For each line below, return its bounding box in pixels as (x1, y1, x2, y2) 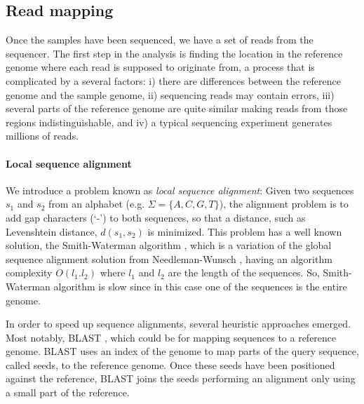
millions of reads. (6, 128, 79, 143)
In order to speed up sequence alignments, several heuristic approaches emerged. (6, 316, 351, 331)
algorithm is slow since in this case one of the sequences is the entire (53, 278, 347, 293)
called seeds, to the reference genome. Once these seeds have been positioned (6, 357, 335, 372)
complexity (6, 265, 53, 280)
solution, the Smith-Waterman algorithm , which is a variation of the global (6, 238, 332, 252)
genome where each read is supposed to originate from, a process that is (6, 60, 315, 74)
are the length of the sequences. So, (168, 265, 320, 280)
